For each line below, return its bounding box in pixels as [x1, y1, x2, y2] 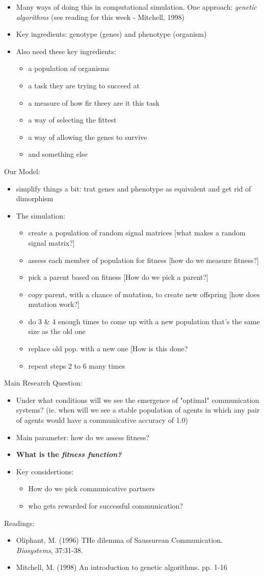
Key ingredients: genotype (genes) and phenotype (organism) [16, 29, 207, 39]
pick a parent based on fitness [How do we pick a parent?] [28, 272, 208, 282]
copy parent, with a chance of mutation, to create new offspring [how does [28, 289, 260, 299]
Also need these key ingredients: [16, 45, 116, 56]
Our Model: [4, 165, 40, 176]
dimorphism [16, 193, 54, 204]
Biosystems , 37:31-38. [16, 544, 83, 555]
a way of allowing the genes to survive [28, 131, 147, 142]
